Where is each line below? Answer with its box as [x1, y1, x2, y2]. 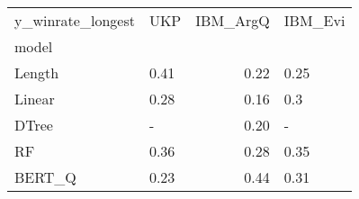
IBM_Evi [283, 10, 346, 31]
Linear [14, 88, 55, 109]
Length [14, 62, 59, 83]
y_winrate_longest [14, 10, 135, 31]
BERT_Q [14, 167, 76, 187]
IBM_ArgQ [195, 10, 270, 31]
